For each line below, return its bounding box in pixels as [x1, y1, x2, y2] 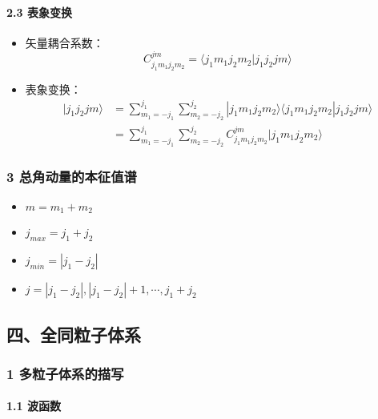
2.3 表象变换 [6, 3, 72, 20]
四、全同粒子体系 [6, 321, 141, 346]
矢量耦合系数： [25, 34, 104, 50]
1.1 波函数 [6, 397, 61, 414]
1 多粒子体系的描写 [6, 363, 124, 383]
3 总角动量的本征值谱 [6, 166, 137, 186]
